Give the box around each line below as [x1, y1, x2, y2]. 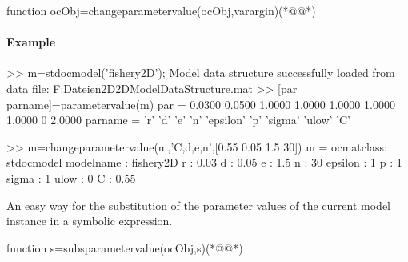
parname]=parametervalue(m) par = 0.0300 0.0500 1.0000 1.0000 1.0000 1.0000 [6, 95, 395, 112]
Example [6, 34, 56, 50]
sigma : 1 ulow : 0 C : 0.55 [6, 169, 136, 186]
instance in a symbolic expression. [6, 212, 173, 229]
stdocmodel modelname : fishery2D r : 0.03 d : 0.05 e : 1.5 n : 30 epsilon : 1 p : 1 [6, 154, 402, 171]
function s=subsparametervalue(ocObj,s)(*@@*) [6, 239, 243, 256]
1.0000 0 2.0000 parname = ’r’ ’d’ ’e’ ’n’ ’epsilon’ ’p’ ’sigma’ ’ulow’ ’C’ [6, 111, 350, 128]
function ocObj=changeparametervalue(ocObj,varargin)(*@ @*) [6, 2, 316, 18]
